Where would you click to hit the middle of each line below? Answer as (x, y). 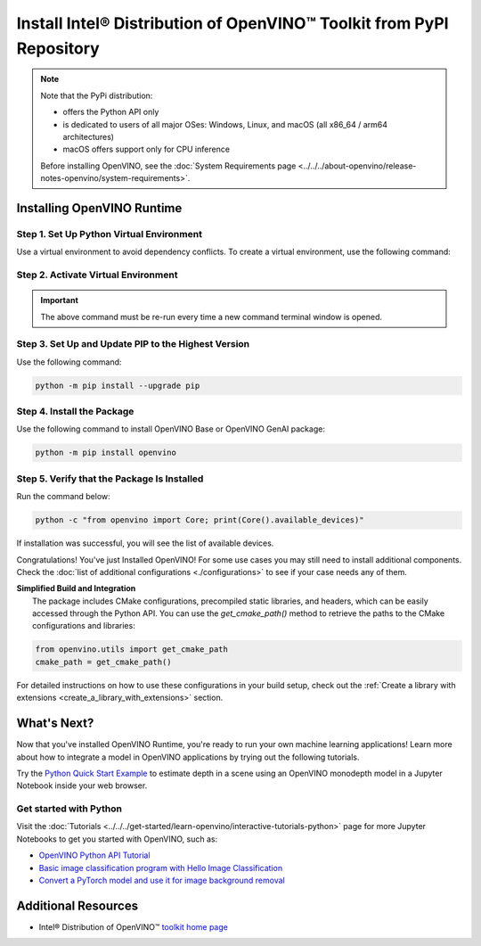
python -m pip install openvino (106, 453)
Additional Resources (77, 905)
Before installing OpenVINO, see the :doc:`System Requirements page (168, 166)
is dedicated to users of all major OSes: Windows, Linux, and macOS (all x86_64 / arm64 (225, 124)
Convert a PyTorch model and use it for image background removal (162, 880)
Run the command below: (63, 497)
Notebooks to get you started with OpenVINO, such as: (117, 839)
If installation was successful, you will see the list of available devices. (145, 543)
